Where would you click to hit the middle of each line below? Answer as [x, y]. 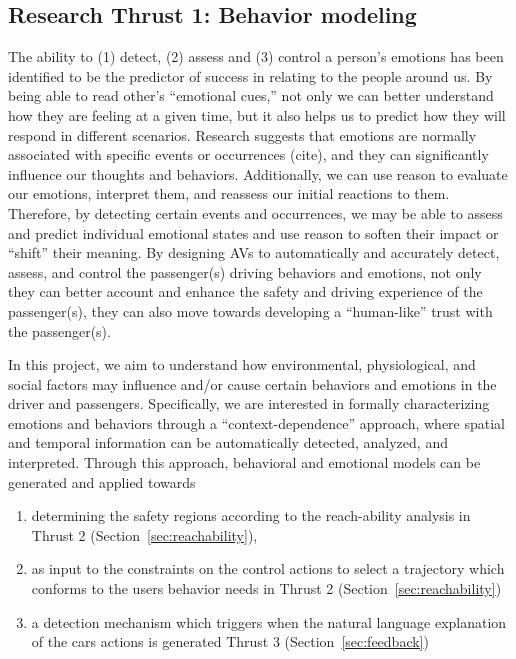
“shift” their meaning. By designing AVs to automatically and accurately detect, [254, 252]
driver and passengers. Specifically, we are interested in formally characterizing [249, 403]
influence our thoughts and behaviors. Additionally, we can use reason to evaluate [258, 173]
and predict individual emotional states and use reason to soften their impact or [253, 232]
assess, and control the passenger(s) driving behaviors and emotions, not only [245, 271]
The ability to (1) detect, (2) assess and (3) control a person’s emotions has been [256, 56]
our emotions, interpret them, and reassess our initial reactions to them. [229, 193]
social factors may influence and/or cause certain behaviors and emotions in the [252, 383]
